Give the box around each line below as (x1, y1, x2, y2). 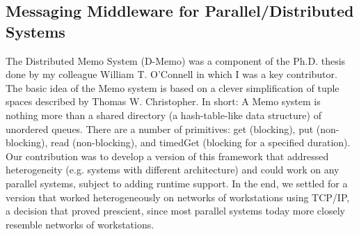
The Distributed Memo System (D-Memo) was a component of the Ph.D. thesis (6, 53, 346, 68)
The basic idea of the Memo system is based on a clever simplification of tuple (6, 80, 340, 95)
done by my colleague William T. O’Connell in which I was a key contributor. (6, 67, 337, 81)
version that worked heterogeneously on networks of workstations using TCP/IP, (6, 189, 350, 204)
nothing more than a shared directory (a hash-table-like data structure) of (6, 107, 321, 122)
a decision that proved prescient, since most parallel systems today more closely (6, 203, 345, 218)
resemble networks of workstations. (6, 217, 154, 231)
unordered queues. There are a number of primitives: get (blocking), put (6, 121, 314, 136)
